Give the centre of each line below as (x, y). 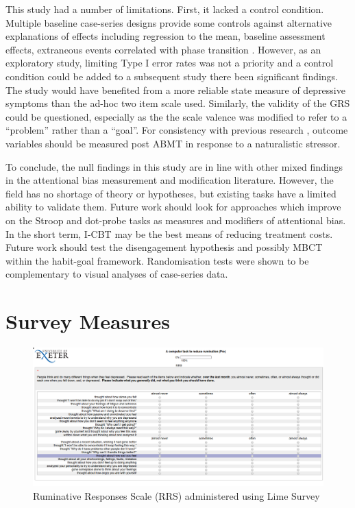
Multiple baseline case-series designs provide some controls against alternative (169, 22)
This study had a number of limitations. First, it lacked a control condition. (165, 9)
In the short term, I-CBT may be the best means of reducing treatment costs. (169, 233)
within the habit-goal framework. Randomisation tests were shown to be (157, 260)
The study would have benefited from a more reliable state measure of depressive (175, 89)
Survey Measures (88, 321)
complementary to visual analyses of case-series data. (117, 274)
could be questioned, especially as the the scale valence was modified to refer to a (176, 116)
